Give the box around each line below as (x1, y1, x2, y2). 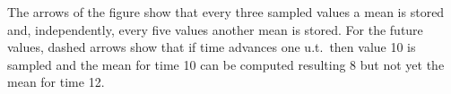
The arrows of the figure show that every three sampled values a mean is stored (7, 3, 445, 21)
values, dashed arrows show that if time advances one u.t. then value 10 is (7, 38, 416, 56)
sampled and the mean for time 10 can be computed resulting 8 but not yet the (7, 55, 445, 73)
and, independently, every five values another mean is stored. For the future (7, 20, 423, 38)
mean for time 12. (7, 73, 105, 91)
